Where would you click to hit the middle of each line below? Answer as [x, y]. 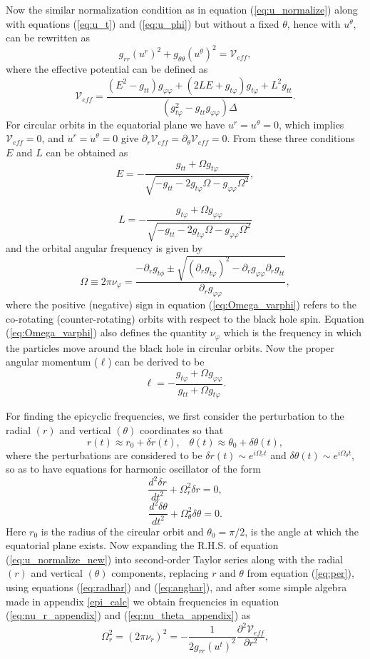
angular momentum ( [52, 362]
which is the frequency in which [293, 332]
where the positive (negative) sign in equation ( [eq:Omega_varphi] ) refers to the [181, 304]
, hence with [314, 23]
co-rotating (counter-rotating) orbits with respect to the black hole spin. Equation [185, 318]
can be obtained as [87, 152]
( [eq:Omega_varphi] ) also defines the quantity [107, 332]
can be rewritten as [48, 37]
